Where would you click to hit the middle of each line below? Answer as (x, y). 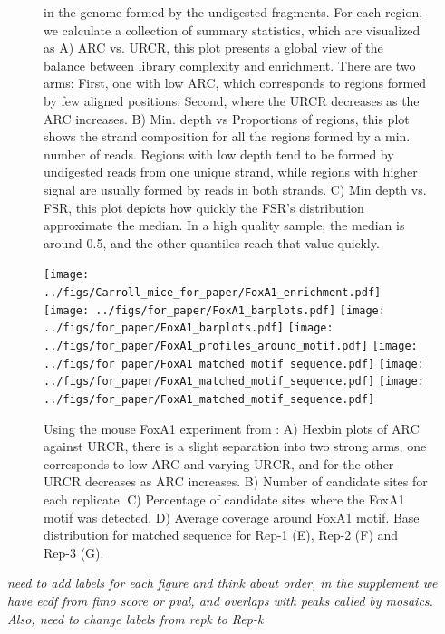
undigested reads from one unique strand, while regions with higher (231, 172)
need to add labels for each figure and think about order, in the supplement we (222, 583)
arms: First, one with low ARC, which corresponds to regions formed (235, 83)
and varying (217, 463)
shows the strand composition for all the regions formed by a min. (227, 136)
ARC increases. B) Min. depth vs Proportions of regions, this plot (227, 118)
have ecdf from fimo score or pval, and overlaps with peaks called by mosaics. (220, 600)
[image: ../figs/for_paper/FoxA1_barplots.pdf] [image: (214, 310)
